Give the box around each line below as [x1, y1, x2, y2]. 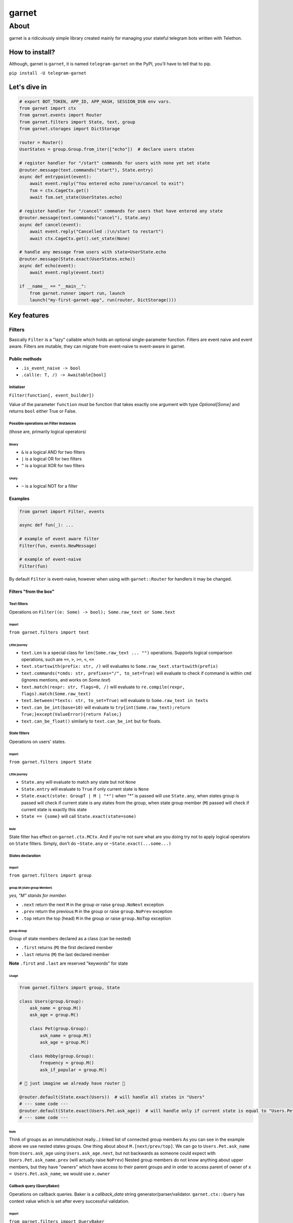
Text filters [9, 601, 28, 606]
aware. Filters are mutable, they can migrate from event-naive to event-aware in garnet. [9, 343, 186, 349]
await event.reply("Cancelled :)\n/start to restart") [29, 229, 164, 234]
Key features [9, 311, 49, 320]
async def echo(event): [19, 263, 77, 269]
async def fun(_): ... [19, 522, 74, 528]
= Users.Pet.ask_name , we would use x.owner [9, 1171, 110, 1177]
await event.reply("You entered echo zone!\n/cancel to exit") [29, 181, 185, 186]
